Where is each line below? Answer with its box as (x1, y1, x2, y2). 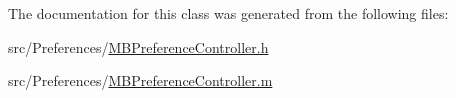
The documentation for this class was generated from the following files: (8, 3, 449, 23)
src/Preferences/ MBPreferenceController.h (8, 36, 269, 57)
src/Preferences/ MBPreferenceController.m (8, 70, 273, 91)
